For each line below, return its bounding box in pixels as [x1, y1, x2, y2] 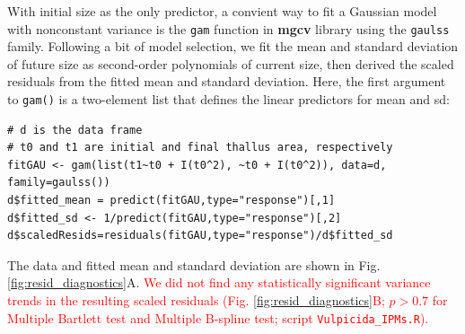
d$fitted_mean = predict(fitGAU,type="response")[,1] [7, 194, 336, 207]
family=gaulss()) [7, 176, 110, 189]
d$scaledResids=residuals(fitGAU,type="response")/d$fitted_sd [7, 229, 393, 242]
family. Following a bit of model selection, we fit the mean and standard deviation [7, 37, 459, 56]
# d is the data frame [7, 123, 143, 136]
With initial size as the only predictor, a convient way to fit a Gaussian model [7, 2, 437, 20]
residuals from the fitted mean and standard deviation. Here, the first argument [7, 72, 446, 91]
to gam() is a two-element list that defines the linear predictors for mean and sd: [7, 90, 450, 109]
